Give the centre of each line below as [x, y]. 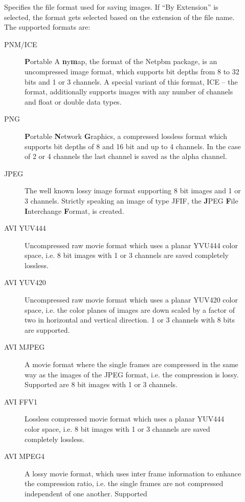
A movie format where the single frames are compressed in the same [131, 364]
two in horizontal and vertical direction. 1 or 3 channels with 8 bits [130, 320]
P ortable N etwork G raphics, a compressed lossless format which [126, 136]
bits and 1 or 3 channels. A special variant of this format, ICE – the [131, 81]
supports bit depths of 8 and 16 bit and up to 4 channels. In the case [133, 146]
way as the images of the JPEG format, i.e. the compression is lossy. [132, 374]
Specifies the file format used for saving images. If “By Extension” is [111, 7]
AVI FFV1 [21, 401]
